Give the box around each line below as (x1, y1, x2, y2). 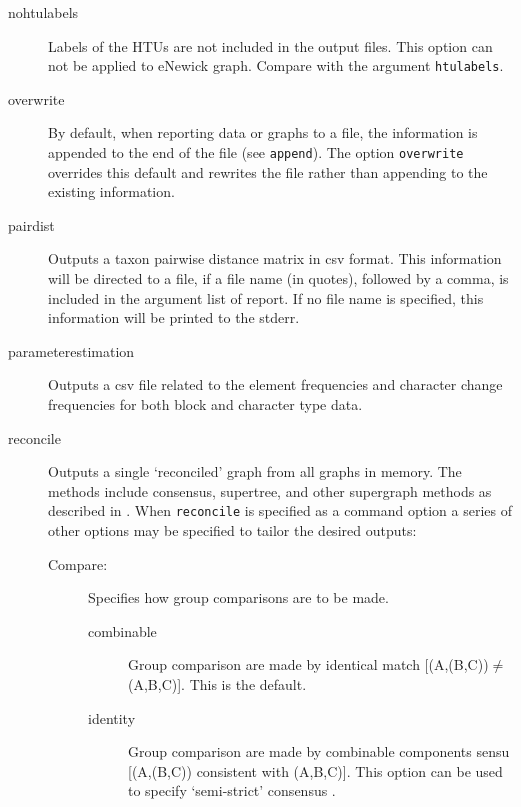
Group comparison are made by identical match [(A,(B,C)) (128, 654, 489, 675)
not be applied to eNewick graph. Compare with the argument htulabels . (48, 55, 504, 76)
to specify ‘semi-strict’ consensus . (128, 780, 336, 801)
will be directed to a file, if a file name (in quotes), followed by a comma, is (48, 268, 509, 289)
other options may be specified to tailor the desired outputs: (48, 520, 417, 541)
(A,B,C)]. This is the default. (128, 674, 307, 695)
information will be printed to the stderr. (48, 307, 300, 328)
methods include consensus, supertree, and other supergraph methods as (48, 480, 492, 501)
